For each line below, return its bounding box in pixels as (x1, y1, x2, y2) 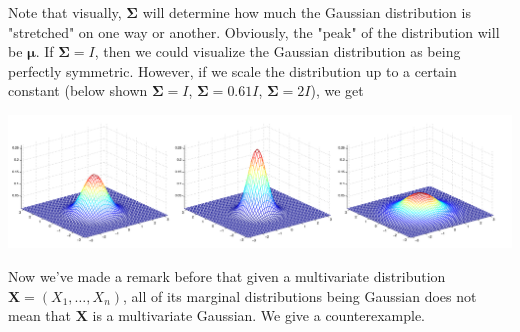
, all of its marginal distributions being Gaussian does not (123, 285, 477, 306)
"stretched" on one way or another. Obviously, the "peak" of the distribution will (8, 21, 500, 42)
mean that (8, 305, 71, 326)
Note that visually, (8, 2, 122, 22)
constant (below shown (8, 80, 148, 101)
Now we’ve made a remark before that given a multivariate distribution (8, 265, 446, 286)
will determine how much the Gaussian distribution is (142, 2, 471, 22)
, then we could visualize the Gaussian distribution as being (94, 41, 461, 62)
